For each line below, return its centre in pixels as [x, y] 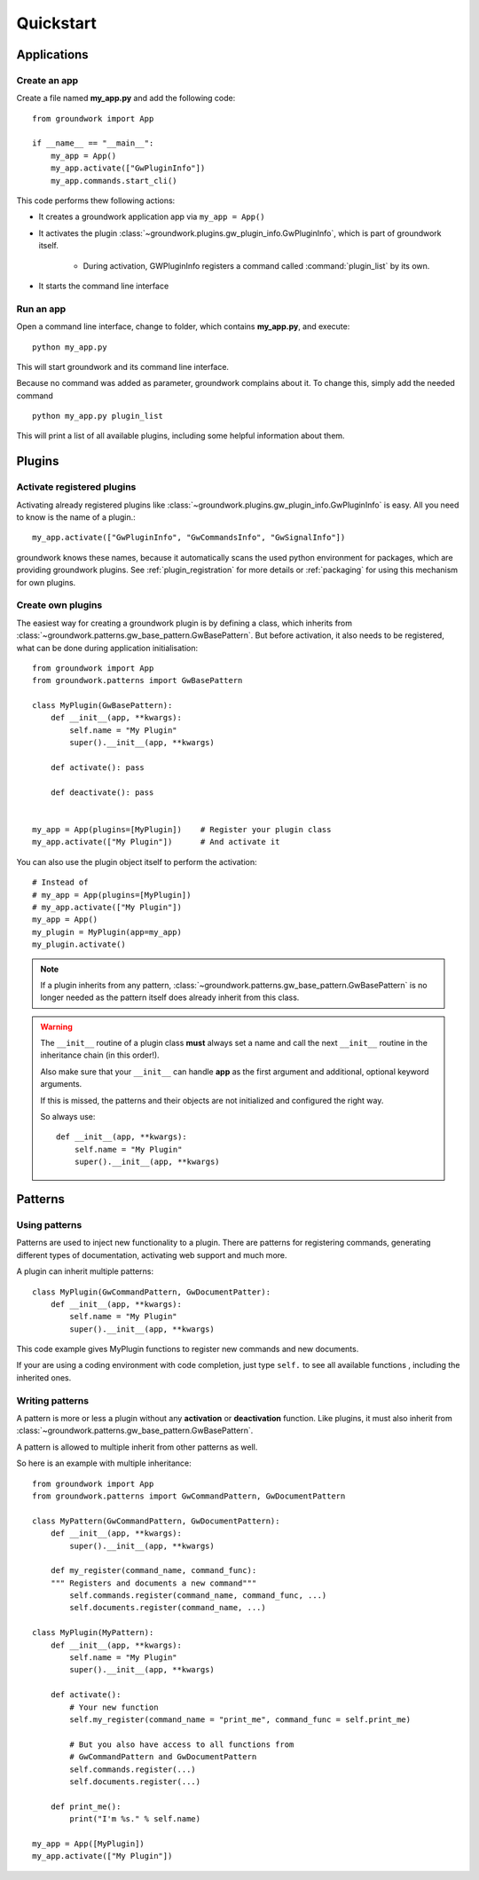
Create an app [47, 80]
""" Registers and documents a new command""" [153, 1583]
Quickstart [57, 23]
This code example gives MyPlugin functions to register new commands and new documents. [188, 1349]
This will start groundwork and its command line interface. [123, 366]
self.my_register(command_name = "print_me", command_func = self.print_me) [240, 1719]
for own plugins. [46, 582]
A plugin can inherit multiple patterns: [85, 1271]
